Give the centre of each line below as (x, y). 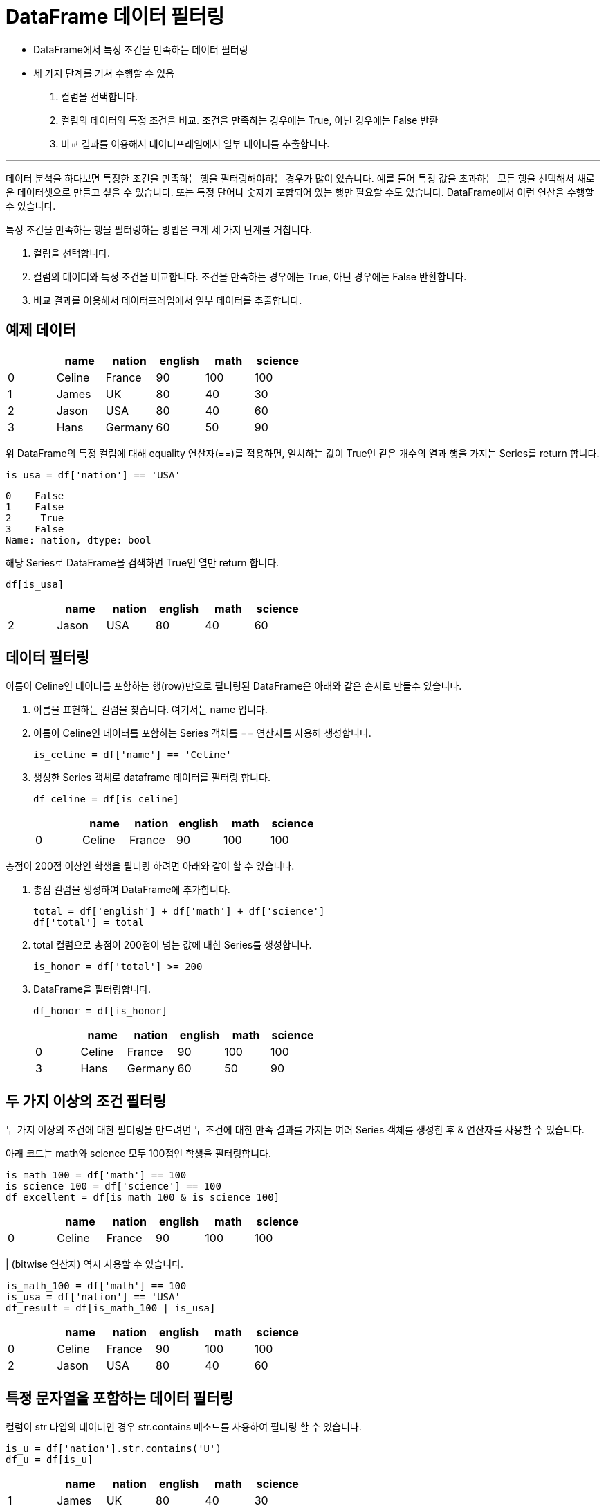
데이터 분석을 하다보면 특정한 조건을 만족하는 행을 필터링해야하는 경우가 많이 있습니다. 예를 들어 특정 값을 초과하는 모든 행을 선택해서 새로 (300, 178)
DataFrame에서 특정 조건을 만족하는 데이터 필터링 (141, 49)
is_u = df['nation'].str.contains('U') (113, 1449)
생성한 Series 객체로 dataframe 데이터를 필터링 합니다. (152, 778)
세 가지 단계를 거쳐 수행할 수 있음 (104, 73)
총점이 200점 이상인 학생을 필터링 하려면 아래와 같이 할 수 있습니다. (150, 866)
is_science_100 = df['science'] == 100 (113, 1186)
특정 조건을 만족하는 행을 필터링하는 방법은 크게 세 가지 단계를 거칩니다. (159, 229)
